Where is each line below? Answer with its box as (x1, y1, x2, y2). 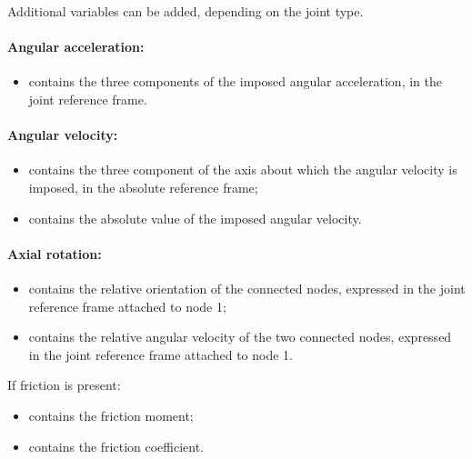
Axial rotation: (7, 244, 102, 263)
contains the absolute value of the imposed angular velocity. (28, 208, 362, 227)
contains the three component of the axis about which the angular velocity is (28, 160, 457, 179)
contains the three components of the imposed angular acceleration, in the (28, 72, 442, 91)
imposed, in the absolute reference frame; (28, 177, 258, 196)
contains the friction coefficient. (28, 436, 205, 455)
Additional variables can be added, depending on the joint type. (7, 2, 364, 20)
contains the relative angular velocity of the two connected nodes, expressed (28, 327, 452, 346)
